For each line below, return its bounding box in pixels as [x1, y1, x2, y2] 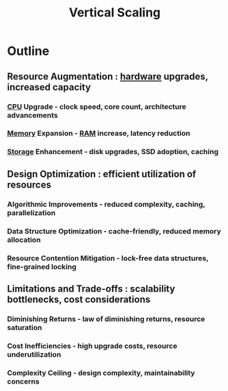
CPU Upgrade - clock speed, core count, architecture [7, 101, 186, 111]
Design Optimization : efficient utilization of [7, 168, 197, 179]
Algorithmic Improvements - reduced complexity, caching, [7, 199, 205, 209]
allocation [7, 235, 41, 244]
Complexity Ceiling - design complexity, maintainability [7, 368, 195, 377]
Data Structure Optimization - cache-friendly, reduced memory [7, 226, 222, 236]
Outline [7, 43, 50, 59]
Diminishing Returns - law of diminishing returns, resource [7, 314, 205, 323]
